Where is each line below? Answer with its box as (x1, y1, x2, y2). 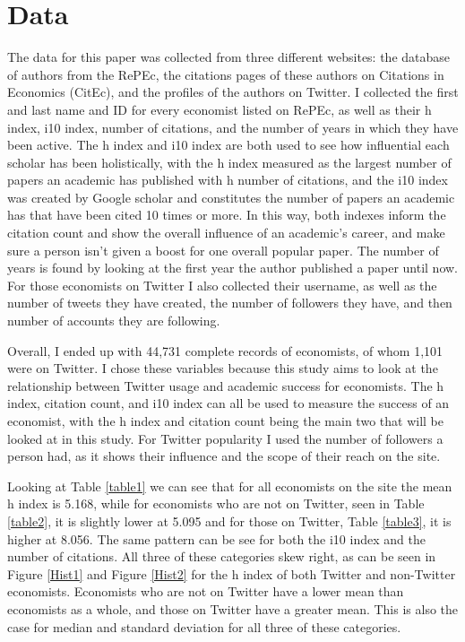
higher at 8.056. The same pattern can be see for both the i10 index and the (7, 529, 426, 548)
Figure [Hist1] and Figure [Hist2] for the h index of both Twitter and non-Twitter (7, 564, 456, 583)
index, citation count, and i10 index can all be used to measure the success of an (7, 394, 450, 412)
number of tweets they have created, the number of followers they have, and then (7, 293, 452, 312)
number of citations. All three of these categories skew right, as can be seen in (7, 547, 436, 566)
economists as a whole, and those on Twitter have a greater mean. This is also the (7, 599, 459, 618)
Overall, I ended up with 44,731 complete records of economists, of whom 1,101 (7, 341, 443, 360)
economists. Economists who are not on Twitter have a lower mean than (7, 582, 404, 601)
